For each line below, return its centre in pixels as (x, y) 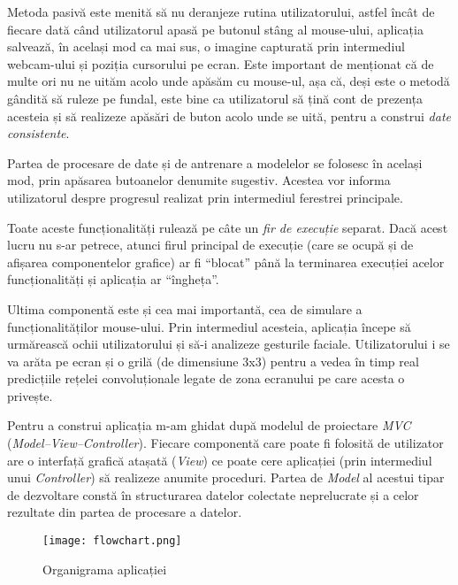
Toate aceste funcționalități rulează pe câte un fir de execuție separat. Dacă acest (228, 227)
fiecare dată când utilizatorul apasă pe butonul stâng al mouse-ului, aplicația (215, 29)
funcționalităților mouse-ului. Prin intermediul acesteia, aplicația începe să (209, 326)
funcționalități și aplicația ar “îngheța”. (113, 279)
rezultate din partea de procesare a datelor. (125, 512)
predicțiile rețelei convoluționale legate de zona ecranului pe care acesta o (206, 378)
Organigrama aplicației (105, 569)
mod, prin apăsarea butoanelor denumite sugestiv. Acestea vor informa (199, 180)
